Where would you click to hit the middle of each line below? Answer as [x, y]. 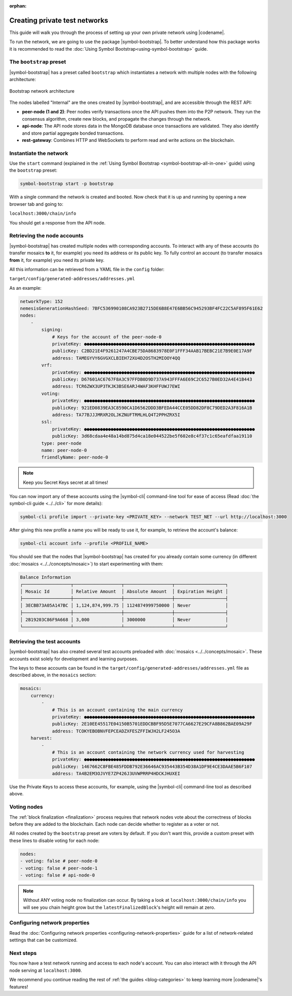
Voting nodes [26, 807]
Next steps [23, 953]
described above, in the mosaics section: [53, 675]
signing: [52, 330]
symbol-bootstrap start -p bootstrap [67, 184]
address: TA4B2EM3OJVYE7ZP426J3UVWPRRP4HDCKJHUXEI [116, 774]
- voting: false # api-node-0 [57, 875]
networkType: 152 [41, 301]
